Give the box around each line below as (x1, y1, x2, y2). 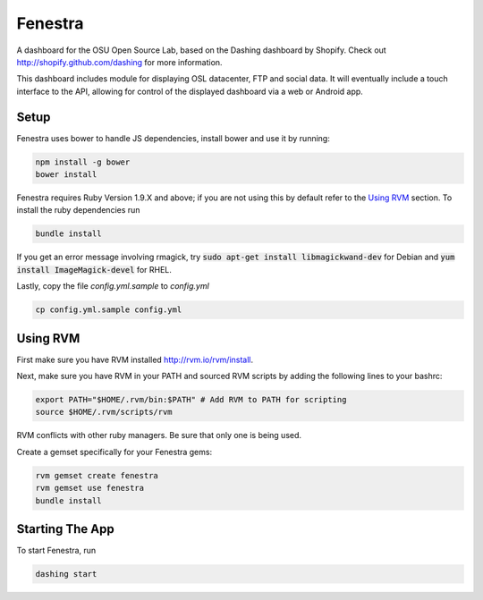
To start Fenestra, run (16, 545, 97, 556)
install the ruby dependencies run (16, 205, 140, 215)
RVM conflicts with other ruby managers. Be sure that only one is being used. (16, 430, 302, 441)
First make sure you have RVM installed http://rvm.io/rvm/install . (16, 354, 254, 365)
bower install (35, 170, 97, 179)
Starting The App (16, 521, 115, 537)
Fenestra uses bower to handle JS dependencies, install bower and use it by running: (16, 132, 330, 143)
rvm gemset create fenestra (35, 470, 158, 480)
